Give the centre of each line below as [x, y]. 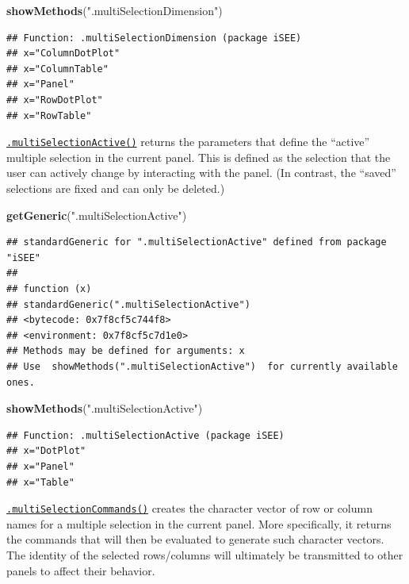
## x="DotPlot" [46, 451]
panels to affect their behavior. [81, 570]
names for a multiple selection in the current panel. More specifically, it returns [199, 523]
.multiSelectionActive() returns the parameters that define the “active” [188, 142]
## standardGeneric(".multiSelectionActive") [128, 304]
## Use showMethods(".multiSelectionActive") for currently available [202, 366]
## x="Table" [40, 482]
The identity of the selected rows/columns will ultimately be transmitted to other [205, 554]
